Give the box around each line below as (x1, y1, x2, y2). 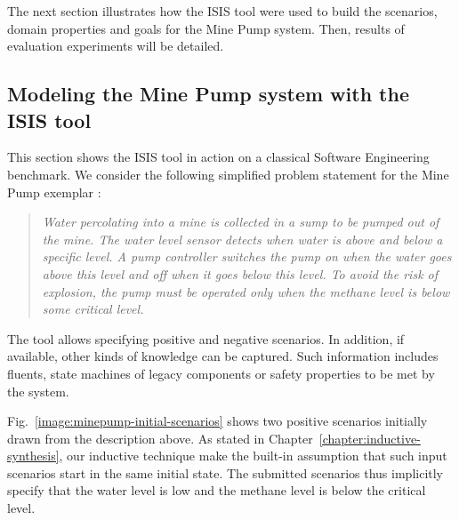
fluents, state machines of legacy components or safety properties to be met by (7, 364, 435, 382)
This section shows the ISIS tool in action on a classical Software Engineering (7, 148, 430, 166)
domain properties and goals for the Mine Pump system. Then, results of (7, 19, 405, 37)
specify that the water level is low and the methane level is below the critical (7, 481, 426, 500)
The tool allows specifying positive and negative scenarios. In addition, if (7, 329, 405, 348)
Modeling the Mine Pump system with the (7, 80, 409, 108)
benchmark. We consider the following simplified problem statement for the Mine (7, 164, 449, 183)
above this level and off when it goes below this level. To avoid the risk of (42, 264, 439, 283)
